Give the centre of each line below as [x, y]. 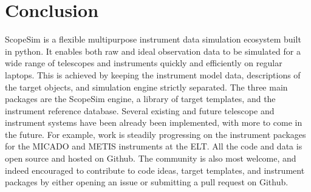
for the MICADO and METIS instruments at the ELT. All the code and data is [154, 146]
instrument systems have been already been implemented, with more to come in [154, 122]
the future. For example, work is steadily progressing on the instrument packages [155, 134]
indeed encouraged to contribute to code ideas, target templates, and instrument [155, 170]
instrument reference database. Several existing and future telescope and [140, 110]
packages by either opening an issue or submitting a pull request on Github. [147, 182]
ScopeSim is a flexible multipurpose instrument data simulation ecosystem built [153, 39]
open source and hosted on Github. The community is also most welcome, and [151, 158]
